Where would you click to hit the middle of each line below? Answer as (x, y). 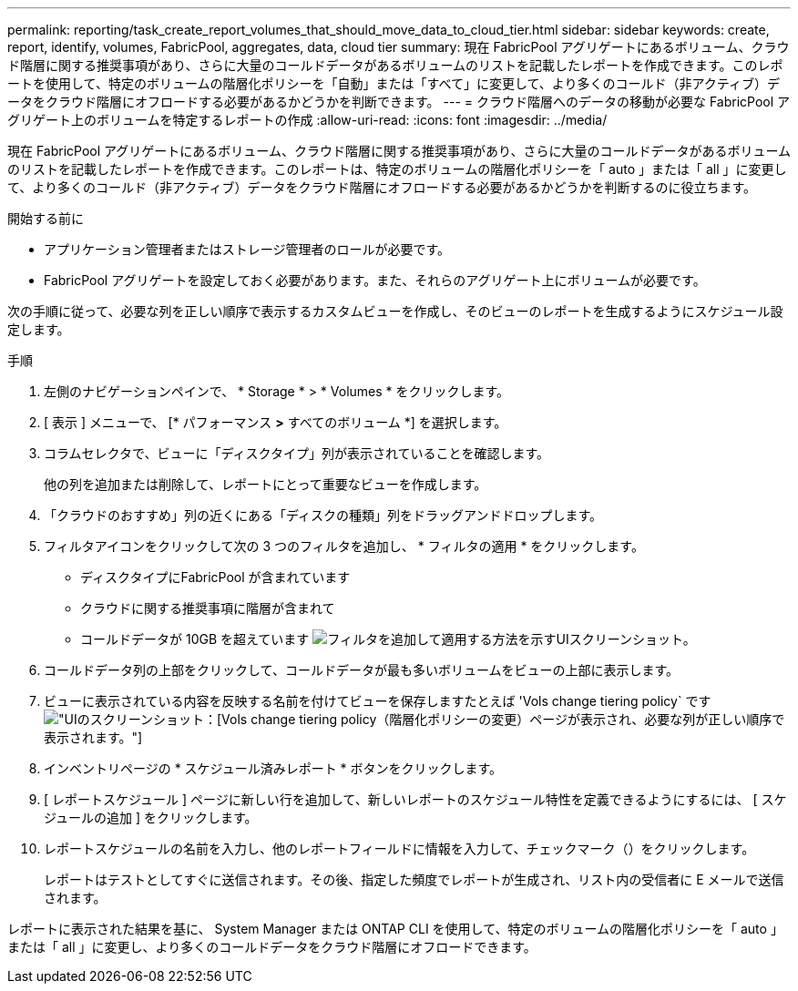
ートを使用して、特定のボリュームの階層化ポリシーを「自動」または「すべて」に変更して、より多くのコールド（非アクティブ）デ (394, 83)
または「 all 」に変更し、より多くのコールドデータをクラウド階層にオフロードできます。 (272, 947)
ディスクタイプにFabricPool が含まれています (215, 577)
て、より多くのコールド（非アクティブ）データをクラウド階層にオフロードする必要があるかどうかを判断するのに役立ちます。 (382, 187)
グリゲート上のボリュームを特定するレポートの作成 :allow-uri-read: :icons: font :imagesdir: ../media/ (307, 120)
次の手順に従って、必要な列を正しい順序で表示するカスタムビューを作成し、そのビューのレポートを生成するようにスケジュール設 (395, 311)
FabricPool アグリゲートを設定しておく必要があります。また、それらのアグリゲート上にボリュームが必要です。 (375, 280)
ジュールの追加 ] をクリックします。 (151, 817)
